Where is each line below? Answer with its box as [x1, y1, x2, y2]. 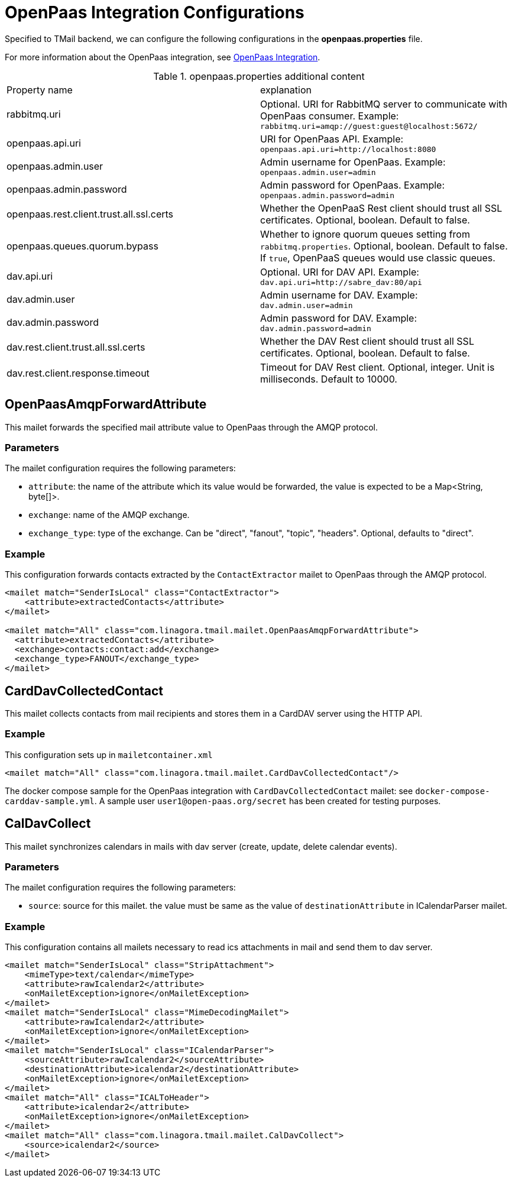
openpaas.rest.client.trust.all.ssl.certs [7, 208, 174, 220]
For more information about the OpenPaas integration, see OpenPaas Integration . [5, 51, 320, 62]
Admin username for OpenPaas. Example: [260, 156, 446, 168]
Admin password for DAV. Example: [260, 312, 417, 324]
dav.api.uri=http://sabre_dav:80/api [260, 277, 422, 287]
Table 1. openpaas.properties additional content [153, 70, 365, 82]
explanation [260, 83, 312, 96]
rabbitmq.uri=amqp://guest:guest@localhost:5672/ [260, 121, 478, 131]
